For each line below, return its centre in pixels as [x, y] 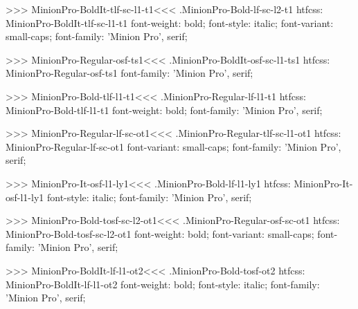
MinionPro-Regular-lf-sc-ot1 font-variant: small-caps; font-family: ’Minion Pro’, [173, 146]
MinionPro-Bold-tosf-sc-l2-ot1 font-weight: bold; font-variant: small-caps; [160, 233]
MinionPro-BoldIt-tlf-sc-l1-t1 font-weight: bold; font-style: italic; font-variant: [170, 22]
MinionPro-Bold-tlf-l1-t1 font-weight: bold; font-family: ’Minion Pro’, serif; [164, 110]
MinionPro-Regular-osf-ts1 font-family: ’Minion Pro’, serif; [129, 73]
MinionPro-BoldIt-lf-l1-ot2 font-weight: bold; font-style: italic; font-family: [163, 284]
